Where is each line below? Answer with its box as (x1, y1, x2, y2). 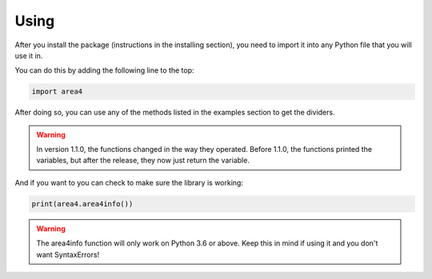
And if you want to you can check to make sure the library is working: (14, 177, 244, 187)
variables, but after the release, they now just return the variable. (36, 156, 250, 165)
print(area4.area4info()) (31, 199, 134, 208)
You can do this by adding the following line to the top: (14, 66, 195, 75)
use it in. (14, 50, 43, 60)
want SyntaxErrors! (36, 249, 100, 259)
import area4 (31, 87, 83, 96)
